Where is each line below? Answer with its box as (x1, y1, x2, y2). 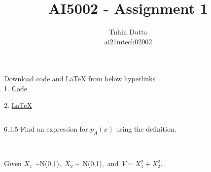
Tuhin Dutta (109, 27, 147, 37)
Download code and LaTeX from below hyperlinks (4, 73, 156, 84)
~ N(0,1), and (75, 158, 119, 169)
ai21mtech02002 (104, 36, 152, 46)
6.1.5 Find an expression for (4, 124, 88, 134)
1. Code (4, 83, 28, 93)
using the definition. (116, 124, 176, 134)
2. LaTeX (4, 100, 32, 110)
